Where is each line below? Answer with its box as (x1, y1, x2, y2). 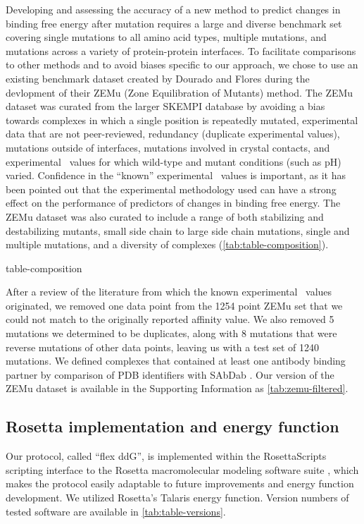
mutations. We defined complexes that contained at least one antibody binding (6, 353, 346, 368)
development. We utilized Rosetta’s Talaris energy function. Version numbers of (6, 490, 349, 505)
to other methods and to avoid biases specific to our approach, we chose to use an (6, 57, 358, 72)
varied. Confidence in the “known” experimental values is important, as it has (6, 168, 346, 183)
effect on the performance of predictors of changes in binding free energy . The (6, 195, 341, 210)
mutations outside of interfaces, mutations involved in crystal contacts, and (6, 140, 330, 154)
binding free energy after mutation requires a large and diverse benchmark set (6, 16, 342, 30)
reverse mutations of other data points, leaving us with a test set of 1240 (6, 339, 320, 354)
